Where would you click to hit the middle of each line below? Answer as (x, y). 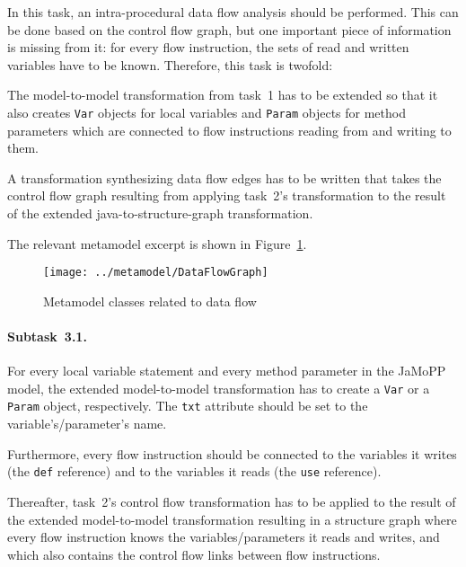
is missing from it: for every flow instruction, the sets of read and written (208, 47)
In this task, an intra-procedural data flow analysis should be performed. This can (233, 12)
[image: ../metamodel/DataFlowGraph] (156, 273)
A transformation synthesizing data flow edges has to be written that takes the (224, 177)
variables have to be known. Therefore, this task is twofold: (170, 64)
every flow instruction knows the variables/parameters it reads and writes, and (224, 537)
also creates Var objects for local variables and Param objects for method (207, 112)
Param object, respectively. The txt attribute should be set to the (188, 406)
